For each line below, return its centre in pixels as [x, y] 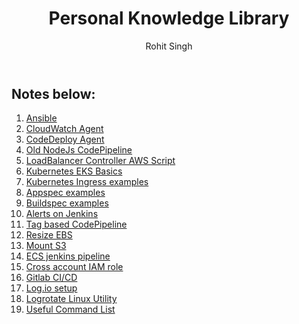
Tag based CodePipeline [76, 224]
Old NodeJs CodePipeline [79, 150]
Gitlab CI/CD [51, 278]
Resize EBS [49, 235]
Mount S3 [46, 246]
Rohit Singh [169, 46]
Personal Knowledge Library [169, 18]
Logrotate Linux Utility [71, 299]
